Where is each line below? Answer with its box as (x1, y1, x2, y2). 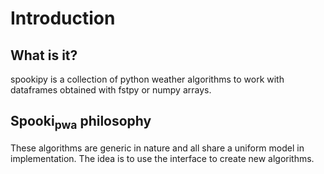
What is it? (10, 47, 78, 64)
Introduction (10, 7, 116, 30)
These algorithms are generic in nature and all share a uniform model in (10, 142, 305, 154)
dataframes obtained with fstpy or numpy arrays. (10, 84, 212, 96)
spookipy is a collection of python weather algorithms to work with (10, 73, 285, 85)
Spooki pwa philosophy (10, 113, 152, 132)
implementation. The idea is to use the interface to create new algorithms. (10, 153, 315, 164)
